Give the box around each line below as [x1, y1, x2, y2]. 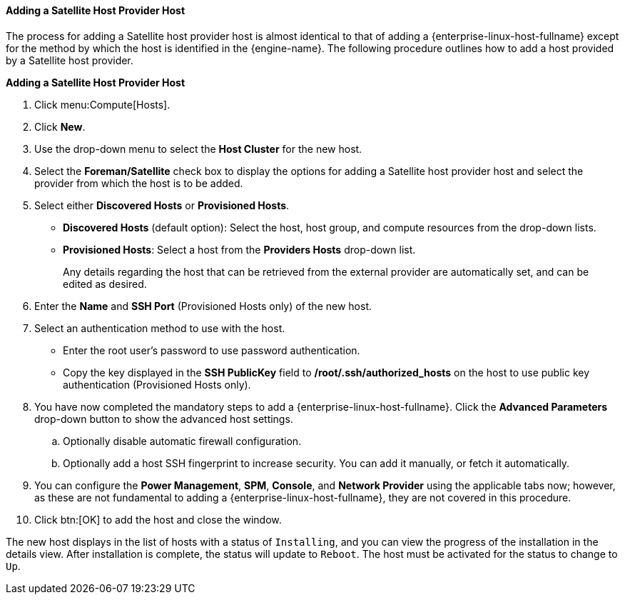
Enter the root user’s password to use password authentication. [63, 344, 360, 356]
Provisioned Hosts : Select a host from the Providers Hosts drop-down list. [63, 243, 416, 256]
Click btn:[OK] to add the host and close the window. [34, 513, 282, 526]
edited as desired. [63, 277, 147, 290]
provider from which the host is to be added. [34, 176, 243, 189]
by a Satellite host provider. [6, 54, 133, 66]
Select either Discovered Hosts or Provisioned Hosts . [34, 199, 290, 211]
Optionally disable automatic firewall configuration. [63, 434, 302, 447]
